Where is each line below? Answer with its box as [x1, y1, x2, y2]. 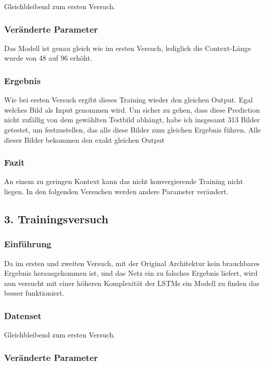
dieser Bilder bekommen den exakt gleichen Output [4, 134, 165, 145]
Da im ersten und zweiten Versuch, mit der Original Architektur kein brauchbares [4, 257, 260, 268]
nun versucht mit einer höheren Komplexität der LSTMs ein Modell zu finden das [4, 277, 259, 288]
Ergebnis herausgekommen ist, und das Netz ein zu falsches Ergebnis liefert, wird [4, 268, 258, 278]
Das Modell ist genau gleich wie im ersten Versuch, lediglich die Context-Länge [4, 42, 251, 53]
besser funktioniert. [4, 288, 65, 298]
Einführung [4, 238, 51, 250]
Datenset [4, 309, 42, 322]
